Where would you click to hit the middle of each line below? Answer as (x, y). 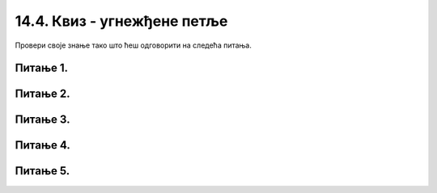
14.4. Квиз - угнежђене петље (121, 21)
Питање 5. (42, 171)
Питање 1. (42, 68)
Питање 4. (42, 145)
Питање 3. (42, 120)
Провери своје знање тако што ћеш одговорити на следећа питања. (134, 45)
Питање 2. (42, 94)
